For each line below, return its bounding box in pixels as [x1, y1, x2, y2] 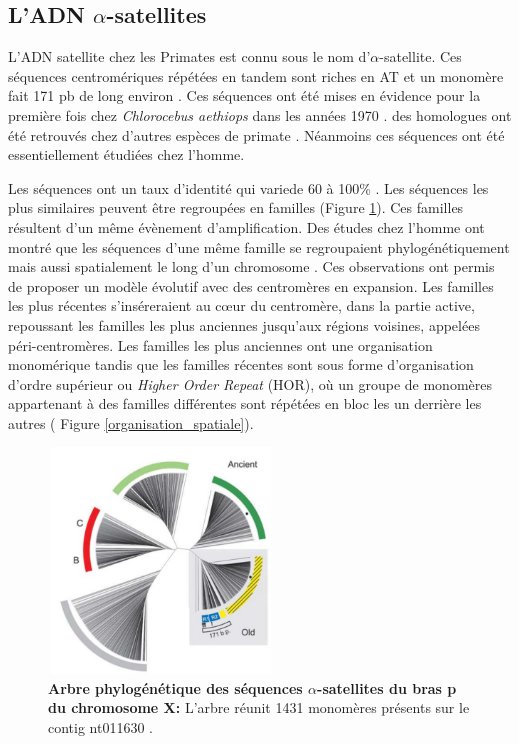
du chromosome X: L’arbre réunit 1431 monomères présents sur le [48, 697, 470, 718]
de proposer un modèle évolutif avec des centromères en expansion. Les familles [8, 275, 494, 296]
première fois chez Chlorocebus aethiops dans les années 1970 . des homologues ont [8, 104, 512, 125]
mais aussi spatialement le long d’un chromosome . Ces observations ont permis [8, 256, 495, 277]
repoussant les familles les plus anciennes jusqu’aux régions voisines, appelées [8, 314, 480, 335]
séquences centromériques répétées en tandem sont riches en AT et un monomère [8, 65, 504, 86]
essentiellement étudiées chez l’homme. [8, 144, 245, 165]
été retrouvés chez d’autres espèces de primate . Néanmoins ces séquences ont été [8, 124, 505, 145]
